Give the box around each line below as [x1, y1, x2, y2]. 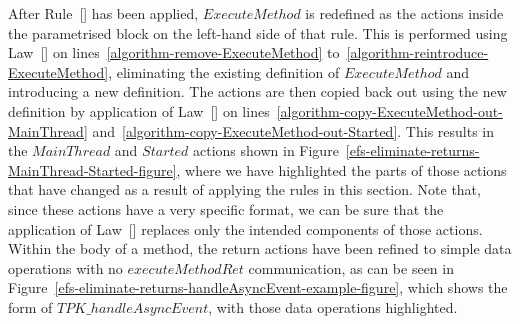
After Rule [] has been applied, [8, 3, 199, 23]
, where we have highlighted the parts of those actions [176, 159, 507, 180]
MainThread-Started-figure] [8, 159, 177, 180]
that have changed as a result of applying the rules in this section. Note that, [8, 179, 481, 200]
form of [8, 296, 53, 317]
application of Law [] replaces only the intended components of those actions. [8, 218, 483, 239]
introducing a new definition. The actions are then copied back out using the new [8, 81, 507, 102]
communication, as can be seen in [248, 257, 454, 278]
